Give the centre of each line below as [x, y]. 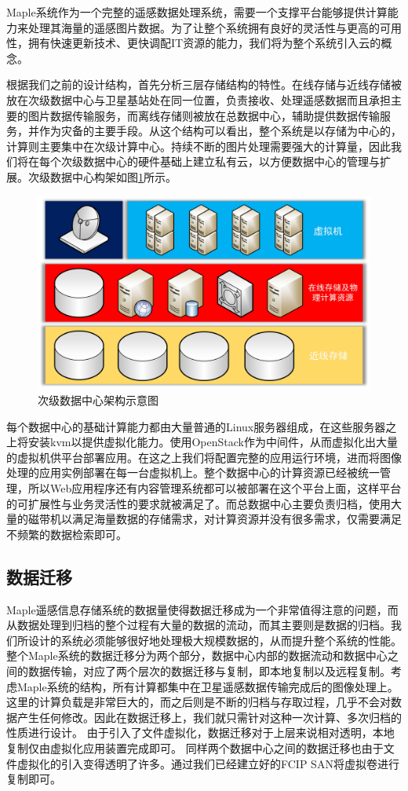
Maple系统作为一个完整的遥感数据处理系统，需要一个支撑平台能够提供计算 [197, 12]
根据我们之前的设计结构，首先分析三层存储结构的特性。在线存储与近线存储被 [204, 84]
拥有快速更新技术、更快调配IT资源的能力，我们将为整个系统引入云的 [204, 43]
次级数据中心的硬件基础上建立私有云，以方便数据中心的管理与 [220, 161]
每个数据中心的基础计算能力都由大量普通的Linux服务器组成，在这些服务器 [196, 426]
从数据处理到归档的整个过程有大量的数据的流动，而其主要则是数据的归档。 [199, 625]
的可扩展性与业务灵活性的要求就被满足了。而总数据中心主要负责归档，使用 [199, 503]
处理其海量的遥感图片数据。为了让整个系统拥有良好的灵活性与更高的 [204, 27]
